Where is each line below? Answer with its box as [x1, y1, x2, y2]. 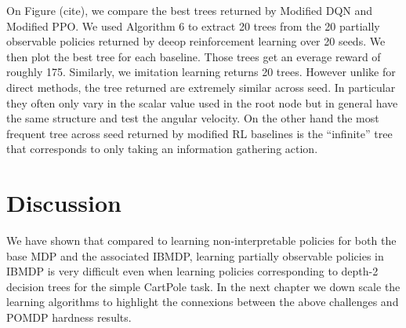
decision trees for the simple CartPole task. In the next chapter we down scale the [6, 278, 401, 294]
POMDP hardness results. [6, 309, 132, 326]
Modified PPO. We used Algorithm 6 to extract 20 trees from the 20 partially [6, 17, 380, 34]
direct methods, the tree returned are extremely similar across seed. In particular [6, 78, 396, 95]
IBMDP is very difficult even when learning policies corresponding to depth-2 [6, 263, 379, 279]
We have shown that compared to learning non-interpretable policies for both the [6, 232, 397, 249]
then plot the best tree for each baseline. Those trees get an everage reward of [6, 48, 381, 64]
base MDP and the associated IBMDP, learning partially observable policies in [6, 247, 384, 264]
